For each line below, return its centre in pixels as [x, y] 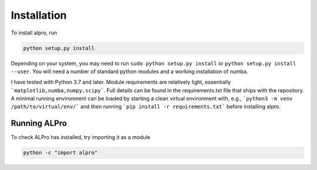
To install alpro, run [34, 33]
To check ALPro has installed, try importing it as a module [81, 137]
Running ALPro [39, 124]
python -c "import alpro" [60, 153]
